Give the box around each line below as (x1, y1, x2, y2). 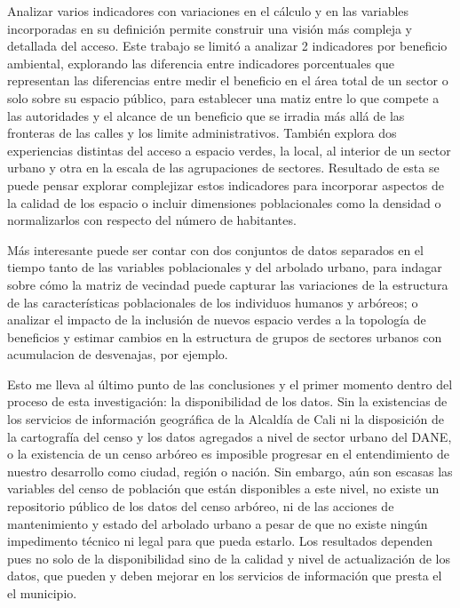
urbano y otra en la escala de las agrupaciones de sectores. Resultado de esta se (7, 158, 440, 177)
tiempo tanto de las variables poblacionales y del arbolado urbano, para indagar (7, 258, 442, 276)
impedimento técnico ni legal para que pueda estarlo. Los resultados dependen (7, 532, 432, 550)
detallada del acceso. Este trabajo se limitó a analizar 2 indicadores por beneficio (7, 36, 448, 55)
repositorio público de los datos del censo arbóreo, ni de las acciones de (7, 497, 394, 516)
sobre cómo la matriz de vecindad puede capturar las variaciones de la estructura (7, 275, 448, 293)
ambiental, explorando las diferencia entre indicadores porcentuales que (7, 53, 395, 72)
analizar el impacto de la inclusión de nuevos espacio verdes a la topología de (7, 310, 426, 329)
